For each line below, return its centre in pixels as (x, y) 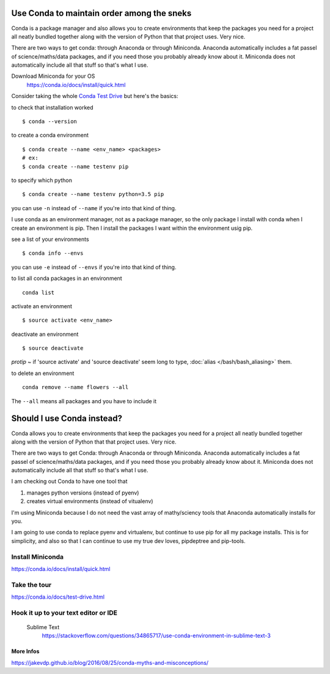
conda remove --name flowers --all (75, 387)
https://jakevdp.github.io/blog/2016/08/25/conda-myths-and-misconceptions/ (110, 662)
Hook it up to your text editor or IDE (64, 613)
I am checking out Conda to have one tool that (69, 482)
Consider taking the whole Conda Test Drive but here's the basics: (95, 96)
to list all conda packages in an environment (67, 278)
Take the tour (31, 585)
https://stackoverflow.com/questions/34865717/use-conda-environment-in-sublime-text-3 (156, 636)
